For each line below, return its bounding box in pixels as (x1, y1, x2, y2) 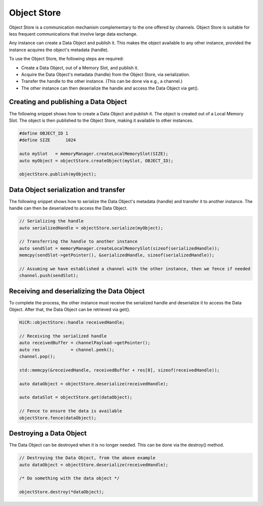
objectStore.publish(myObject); (19, 171, 97, 177)
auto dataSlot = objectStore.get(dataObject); (19, 394, 132, 400)
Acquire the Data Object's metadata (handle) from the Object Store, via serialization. (21, 71, 190, 77)
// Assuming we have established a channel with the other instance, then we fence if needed (19, 266, 251, 271)
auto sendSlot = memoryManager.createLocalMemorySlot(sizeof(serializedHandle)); (19, 245, 220, 251)
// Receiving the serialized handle (19, 333, 107, 338)
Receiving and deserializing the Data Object (9, 287, 145, 295)
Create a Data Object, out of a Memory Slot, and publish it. (21, 65, 139, 71)
